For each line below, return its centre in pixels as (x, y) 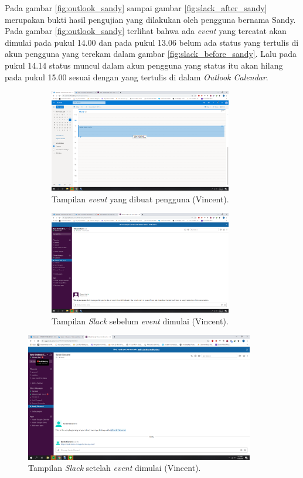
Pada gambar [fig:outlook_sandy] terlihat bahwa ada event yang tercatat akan (146, 31)
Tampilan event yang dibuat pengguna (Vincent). (140, 199)
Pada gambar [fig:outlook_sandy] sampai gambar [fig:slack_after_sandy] (136, 8)
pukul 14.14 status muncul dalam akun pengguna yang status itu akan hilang (144, 65)
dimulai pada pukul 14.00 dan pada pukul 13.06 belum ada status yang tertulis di (152, 42)
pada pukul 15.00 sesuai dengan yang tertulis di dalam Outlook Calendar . (137, 77)
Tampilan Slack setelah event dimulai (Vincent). (115, 468)
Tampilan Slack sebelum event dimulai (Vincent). (140, 321)
